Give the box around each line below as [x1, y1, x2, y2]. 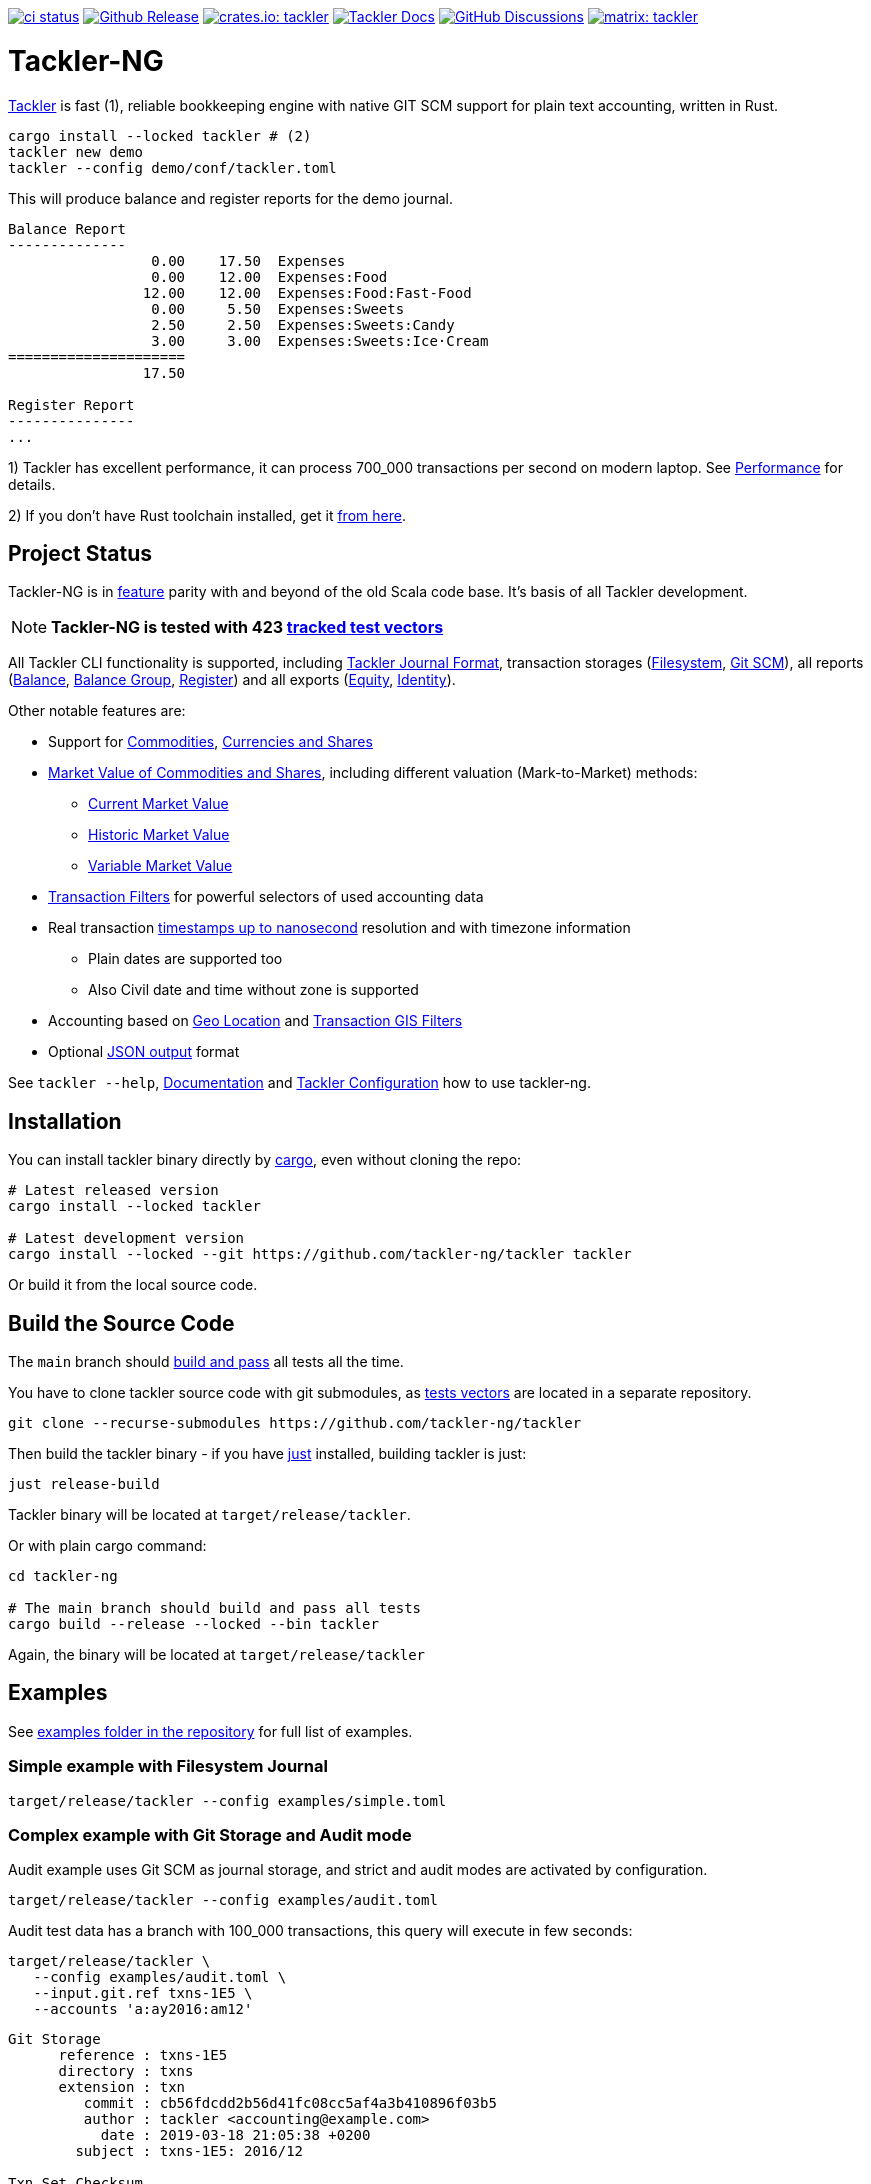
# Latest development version [8, 1230, 245, 1247]
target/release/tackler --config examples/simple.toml [8, 1792, 447, 1809]
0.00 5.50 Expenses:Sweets [151, 300, 405, 317]
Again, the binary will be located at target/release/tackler [8, 1646, 426, 1664]
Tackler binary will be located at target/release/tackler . [8, 1506, 411, 1524]
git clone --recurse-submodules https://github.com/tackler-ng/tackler [8, 1415, 582, 1432]
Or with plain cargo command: [8, 1537, 207, 1555]
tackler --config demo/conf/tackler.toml [8, 159, 337, 176]
